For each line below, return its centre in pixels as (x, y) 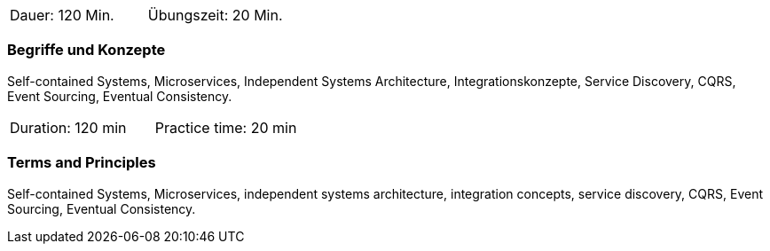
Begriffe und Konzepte (86, 50)
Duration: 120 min (68, 127)
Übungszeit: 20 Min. (215, 15)
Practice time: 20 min (226, 127)
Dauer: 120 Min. (62, 15)
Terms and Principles (82, 163)
